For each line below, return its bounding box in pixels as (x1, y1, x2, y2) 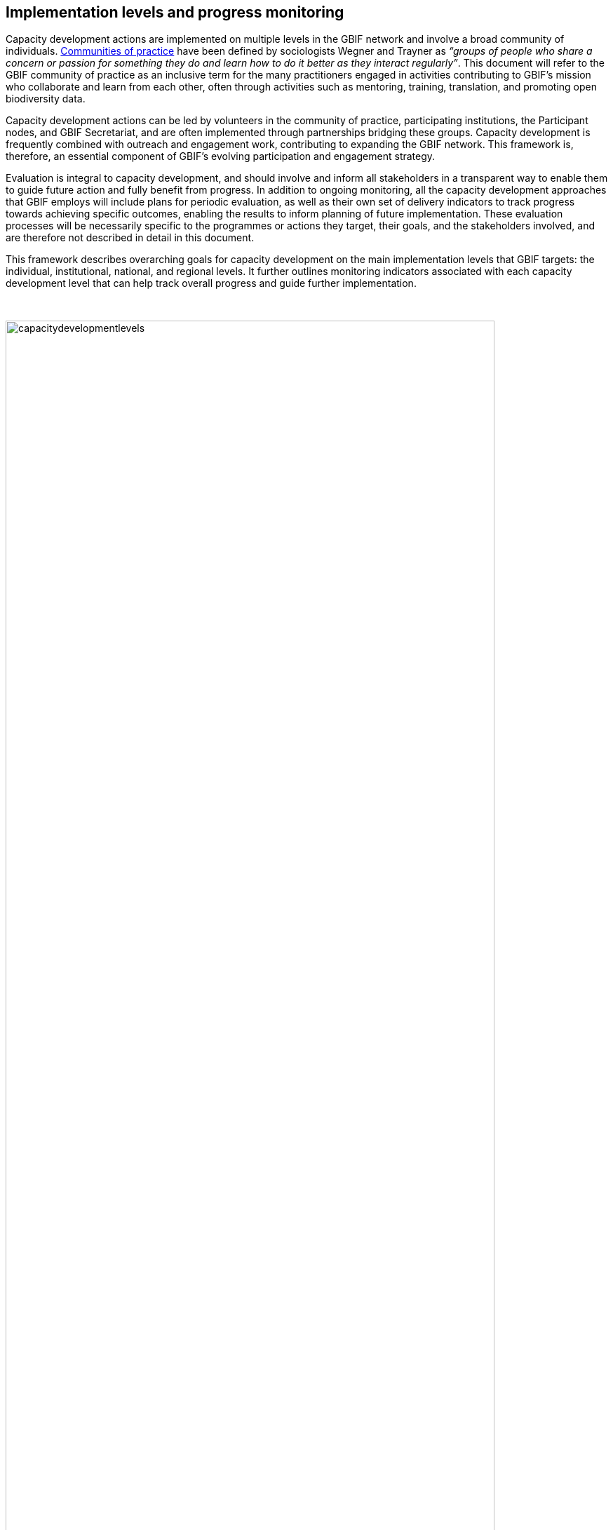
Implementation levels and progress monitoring (6, 4, 344, 21)
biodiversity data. (6, 93, 86, 105)
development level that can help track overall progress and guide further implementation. (6, 277, 417, 290)
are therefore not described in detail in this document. (6, 231, 255, 244)
